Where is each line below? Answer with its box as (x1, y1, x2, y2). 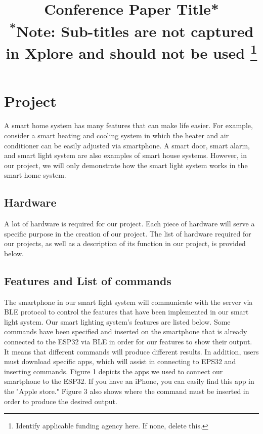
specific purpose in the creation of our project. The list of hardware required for (4, 228, 251, 239)
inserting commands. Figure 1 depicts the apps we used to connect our (4, 366, 223, 376)
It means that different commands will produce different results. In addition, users (4, 346, 259, 357)
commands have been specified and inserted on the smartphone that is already (4, 326, 247, 337)
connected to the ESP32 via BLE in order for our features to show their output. (4, 336, 252, 347)
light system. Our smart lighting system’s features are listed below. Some (4, 316, 231, 327)
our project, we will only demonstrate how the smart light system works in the (4, 160, 248, 170)
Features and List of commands (4, 272, 171, 288)
